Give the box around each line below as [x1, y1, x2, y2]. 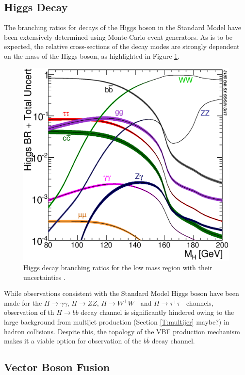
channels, [186, 297, 213, 308]
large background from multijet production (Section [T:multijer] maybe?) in [4, 317, 229, 327]
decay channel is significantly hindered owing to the [81, 307, 234, 317]
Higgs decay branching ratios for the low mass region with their [23, 262, 212, 273]
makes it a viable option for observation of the [4, 336, 142, 346]
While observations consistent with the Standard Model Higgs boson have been [4, 288, 239, 298]
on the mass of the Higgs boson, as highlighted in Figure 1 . [4, 50, 180, 61]
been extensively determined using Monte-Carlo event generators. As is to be [4, 32, 233, 42]
